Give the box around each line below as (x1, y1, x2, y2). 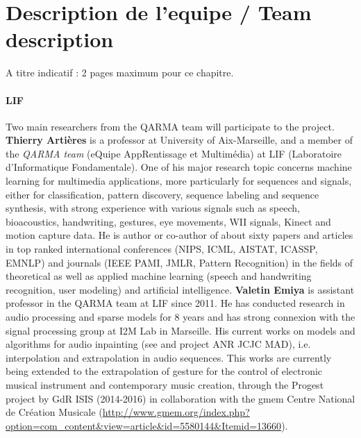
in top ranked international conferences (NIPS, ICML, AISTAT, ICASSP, (6, 242, 318, 256)
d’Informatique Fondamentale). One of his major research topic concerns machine (6, 160, 352, 174)
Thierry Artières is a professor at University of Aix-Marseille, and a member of (6, 133, 353, 147)
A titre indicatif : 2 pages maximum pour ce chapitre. (6, 65, 234, 80)
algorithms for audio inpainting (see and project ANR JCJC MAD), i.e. (6, 337, 311, 351)
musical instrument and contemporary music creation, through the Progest (6, 377, 324, 391)
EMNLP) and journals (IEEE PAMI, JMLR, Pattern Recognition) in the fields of (6, 255, 353, 269)
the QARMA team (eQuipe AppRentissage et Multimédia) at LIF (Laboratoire (6, 146, 342, 160)
